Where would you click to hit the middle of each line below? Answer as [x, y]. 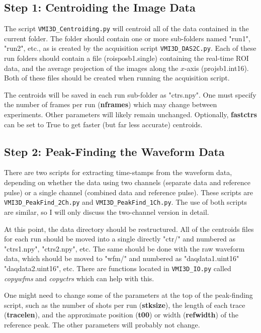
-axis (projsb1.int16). [216, 68]
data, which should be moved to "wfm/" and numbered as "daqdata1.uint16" [122, 258]
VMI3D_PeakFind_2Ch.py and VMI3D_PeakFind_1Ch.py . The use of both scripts [125, 202]
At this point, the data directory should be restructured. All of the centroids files [129, 229]
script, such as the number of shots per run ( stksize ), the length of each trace [125, 305]
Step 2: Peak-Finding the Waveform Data [114, 151]
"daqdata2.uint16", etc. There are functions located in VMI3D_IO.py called [118, 268]
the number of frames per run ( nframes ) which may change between [111, 104]
